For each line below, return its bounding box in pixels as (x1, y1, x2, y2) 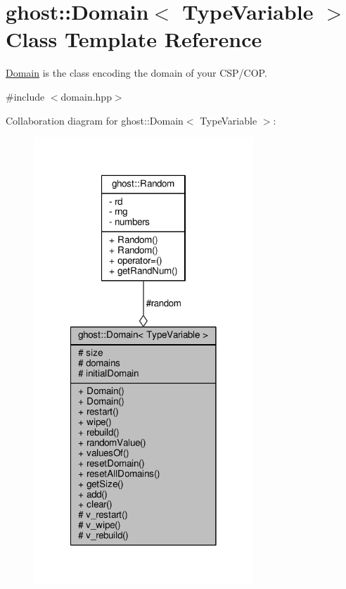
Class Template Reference (6, 25, 262, 53)
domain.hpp (60, 89, 112, 103)
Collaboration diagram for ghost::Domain (6, 113, 184, 127)
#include (6, 89, 45, 103)
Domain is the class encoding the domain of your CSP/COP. (6, 65, 267, 80)
